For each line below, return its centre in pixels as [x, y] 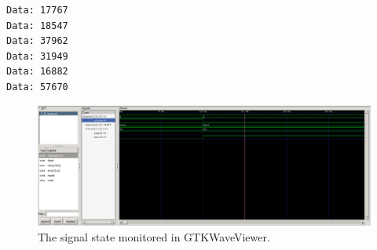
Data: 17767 [37, 10]
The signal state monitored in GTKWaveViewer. [154, 236]
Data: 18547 [37, 25]
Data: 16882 [37, 72]
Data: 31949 [37, 56]
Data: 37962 [37, 41]
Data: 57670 [37, 87]
